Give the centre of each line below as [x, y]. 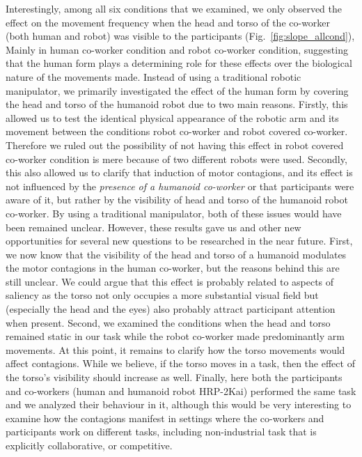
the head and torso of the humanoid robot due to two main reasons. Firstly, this [177, 104]
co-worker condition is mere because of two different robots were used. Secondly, [176, 158]
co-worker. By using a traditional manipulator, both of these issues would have [174, 213]
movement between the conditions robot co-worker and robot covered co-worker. [177, 131]
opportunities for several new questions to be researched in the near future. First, [179, 241]
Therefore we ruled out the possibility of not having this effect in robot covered [175, 145]
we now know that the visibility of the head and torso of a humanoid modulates [176, 254]
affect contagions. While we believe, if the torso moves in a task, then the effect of [180, 363]
